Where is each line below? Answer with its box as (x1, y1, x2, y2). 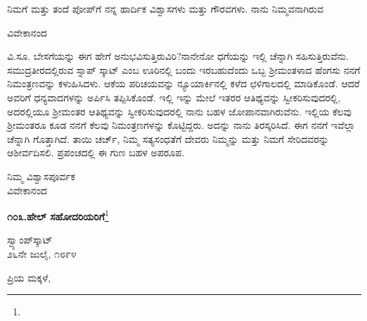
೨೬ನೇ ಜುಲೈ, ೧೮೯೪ (7, 246, 77, 260)
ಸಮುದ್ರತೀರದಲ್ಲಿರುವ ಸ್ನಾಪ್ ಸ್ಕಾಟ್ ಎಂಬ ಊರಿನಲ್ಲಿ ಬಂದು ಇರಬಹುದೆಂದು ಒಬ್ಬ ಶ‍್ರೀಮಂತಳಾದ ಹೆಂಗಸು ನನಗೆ (7, 62, 361, 77)
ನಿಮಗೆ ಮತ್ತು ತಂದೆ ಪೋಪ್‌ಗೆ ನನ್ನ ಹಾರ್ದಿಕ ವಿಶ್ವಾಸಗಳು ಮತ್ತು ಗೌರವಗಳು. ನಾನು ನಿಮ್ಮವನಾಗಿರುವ (7, 1, 323, 15)
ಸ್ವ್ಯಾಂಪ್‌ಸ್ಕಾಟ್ (7, 232, 53, 247)
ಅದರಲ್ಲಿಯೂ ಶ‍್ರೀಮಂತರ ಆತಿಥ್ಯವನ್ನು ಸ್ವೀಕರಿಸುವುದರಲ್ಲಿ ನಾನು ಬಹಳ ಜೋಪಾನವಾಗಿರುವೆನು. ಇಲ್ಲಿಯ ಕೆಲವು (7, 103, 352, 118)
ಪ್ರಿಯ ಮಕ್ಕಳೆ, (7, 270, 51, 284)
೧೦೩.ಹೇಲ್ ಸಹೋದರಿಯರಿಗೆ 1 (7, 207, 109, 223)
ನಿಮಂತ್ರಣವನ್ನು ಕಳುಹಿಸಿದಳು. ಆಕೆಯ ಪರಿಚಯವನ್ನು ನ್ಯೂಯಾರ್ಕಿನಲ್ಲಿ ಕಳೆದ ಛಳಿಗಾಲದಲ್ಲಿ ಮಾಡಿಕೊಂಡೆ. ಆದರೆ (7, 76, 360, 91)
